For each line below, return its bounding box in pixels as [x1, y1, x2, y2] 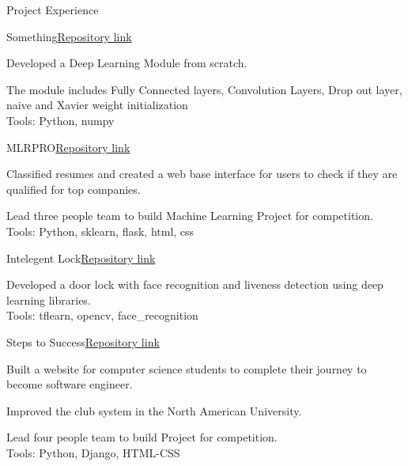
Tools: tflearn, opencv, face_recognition [6, 307, 198, 324]
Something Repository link [6, 28, 132, 44]
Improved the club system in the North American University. [6, 402, 302, 419]
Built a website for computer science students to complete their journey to [6, 360, 367, 377]
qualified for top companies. [6, 180, 141, 197]
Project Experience [6, 2, 99, 17]
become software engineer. [6, 376, 133, 392]
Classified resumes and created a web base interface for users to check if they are [6, 165, 398, 182]
